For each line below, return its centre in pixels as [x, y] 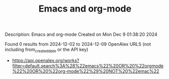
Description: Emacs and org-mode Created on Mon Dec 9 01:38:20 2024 [81, 34]
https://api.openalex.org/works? [46, 60]
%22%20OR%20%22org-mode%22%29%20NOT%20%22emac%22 [86, 71]
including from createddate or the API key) [47, 50]
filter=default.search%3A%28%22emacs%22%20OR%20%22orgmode [88, 65]
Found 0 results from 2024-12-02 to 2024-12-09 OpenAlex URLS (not [78, 44]
